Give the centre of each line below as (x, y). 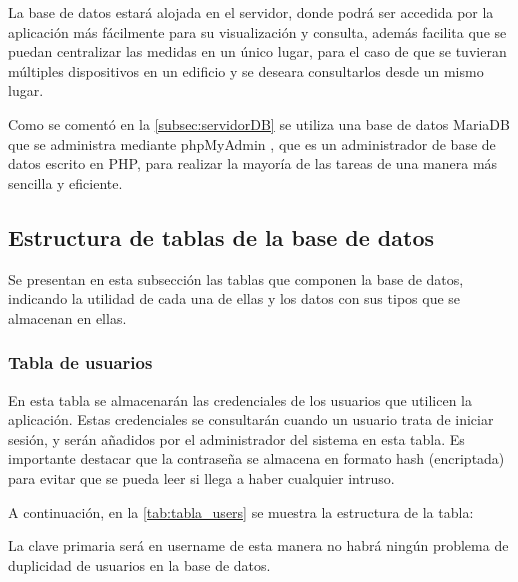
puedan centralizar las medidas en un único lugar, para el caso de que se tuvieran (257, 51)
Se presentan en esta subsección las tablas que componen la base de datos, (236, 278)
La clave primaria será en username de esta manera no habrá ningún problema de (258, 545)
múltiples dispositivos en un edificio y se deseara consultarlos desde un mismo (246, 70)
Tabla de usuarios (80, 362)
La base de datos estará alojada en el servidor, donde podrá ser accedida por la (251, 12)
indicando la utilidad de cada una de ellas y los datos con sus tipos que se (234, 298)
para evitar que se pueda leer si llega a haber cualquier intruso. (201, 477)
